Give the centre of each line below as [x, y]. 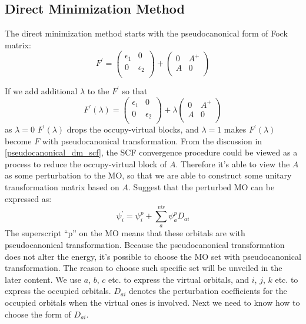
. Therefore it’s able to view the [233, 163]
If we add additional [41, 91]
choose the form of [38, 314]
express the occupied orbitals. [58, 291]
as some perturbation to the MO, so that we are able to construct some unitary [148, 175]
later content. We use [43, 279]
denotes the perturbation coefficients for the [208, 291]
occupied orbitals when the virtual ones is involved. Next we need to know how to [152, 302]
